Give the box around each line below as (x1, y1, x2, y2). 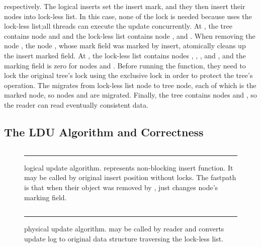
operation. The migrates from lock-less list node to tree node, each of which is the (4, 79, 256, 90)
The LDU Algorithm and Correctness (4, 124, 204, 139)
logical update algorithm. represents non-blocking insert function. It (24, 162, 233, 173)
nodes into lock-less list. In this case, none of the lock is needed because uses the (4, 11, 252, 21)
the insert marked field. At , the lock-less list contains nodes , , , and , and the (4, 50, 246, 60)
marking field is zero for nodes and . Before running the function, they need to (4, 60, 246, 70)
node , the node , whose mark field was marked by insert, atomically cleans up (4, 40, 246, 51)
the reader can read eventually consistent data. (4, 99, 148, 110)
